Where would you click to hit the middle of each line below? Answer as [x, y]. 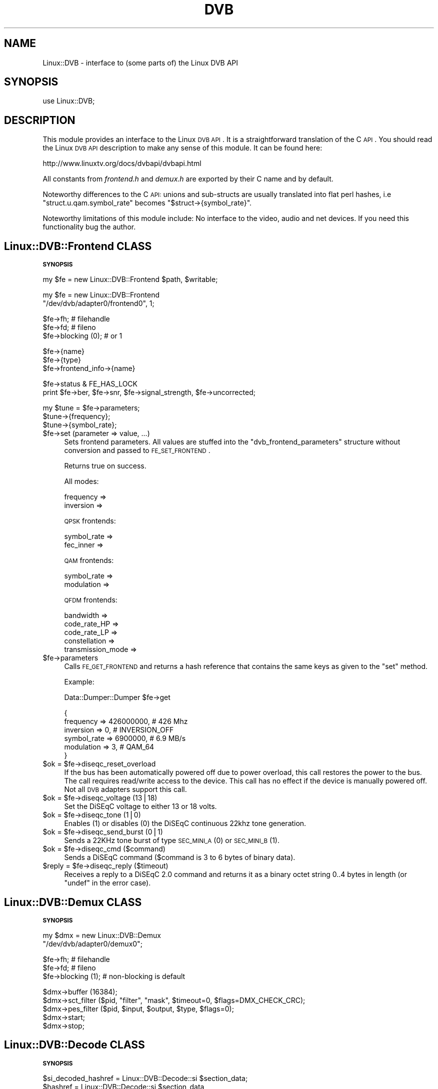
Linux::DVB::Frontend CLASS [78, 246]
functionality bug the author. [89, 227]
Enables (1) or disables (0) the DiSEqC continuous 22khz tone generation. [185, 823]
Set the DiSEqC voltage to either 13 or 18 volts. [140, 806]
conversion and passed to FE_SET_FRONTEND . [137, 450]
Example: [79, 682]
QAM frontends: [89, 560]
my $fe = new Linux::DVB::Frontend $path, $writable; [130, 279]
